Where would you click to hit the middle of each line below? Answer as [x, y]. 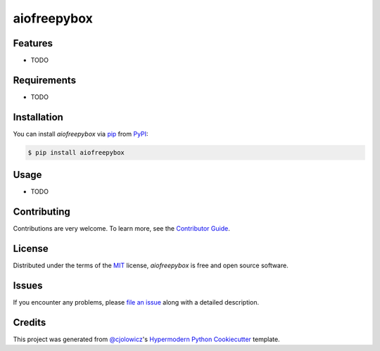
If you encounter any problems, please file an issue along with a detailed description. [136, 302]
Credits [30, 323]
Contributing [42, 212]
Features [33, 43]
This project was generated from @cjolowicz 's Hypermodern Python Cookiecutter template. [147, 339]
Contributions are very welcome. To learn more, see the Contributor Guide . [121, 229]
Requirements [45, 80]
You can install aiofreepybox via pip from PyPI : [81, 134]
